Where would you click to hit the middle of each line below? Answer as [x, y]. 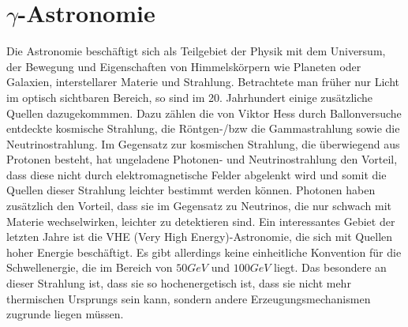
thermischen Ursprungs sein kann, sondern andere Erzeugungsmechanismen [189, 298]
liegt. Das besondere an [330, 267]
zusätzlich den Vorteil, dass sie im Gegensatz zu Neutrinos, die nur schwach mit [199, 206]
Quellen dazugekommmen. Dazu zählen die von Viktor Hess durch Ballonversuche [204, 113]
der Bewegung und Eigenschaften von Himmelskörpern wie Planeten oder [184, 66]
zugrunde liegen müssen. [65, 314]
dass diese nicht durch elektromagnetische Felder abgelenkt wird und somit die [197, 174]
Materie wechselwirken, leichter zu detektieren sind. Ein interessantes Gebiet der [201, 221]
